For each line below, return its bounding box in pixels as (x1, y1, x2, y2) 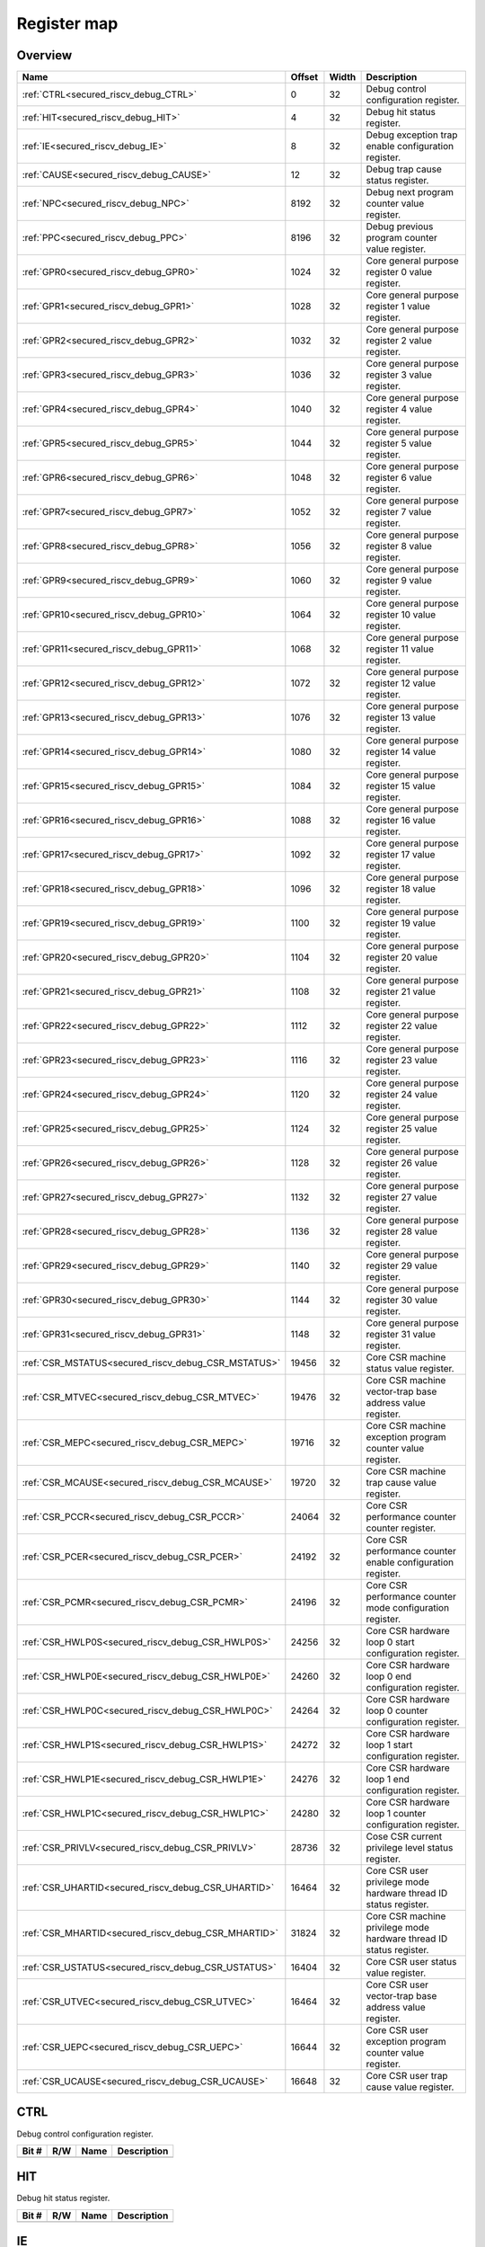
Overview (16, 48, 73, 63)
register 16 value (366, 814, 436, 827)
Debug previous (366, 220, 434, 233)
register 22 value (366, 1020, 437, 1033)
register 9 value (366, 574, 433, 587)
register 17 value (366, 848, 436, 861)
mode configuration (366, 1602, 449, 1614)
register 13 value (366, 711, 436, 724)
